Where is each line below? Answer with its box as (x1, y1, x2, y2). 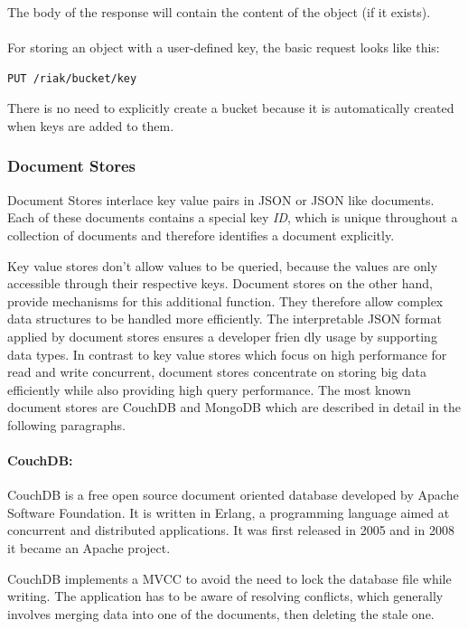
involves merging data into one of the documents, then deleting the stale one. (7, 604, 435, 623)
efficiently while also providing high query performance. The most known (7, 380, 411, 399)
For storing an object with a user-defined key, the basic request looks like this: (7, 38, 440, 57)
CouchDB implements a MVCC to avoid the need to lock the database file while (7, 568, 452, 587)
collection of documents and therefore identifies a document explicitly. (7, 225, 395, 244)
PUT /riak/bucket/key (7, 71, 137, 85)
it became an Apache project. (7, 539, 171, 558)
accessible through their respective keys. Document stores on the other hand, (7, 274, 433, 293)
